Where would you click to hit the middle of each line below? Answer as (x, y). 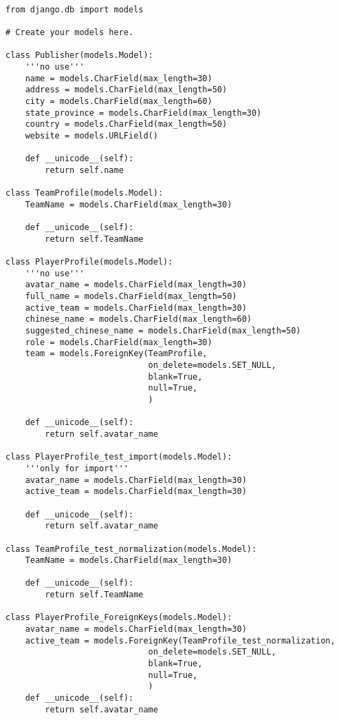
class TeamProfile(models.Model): (85, 193)
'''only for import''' (77, 468)
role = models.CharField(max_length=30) (119, 342)
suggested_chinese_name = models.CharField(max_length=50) (163, 331)
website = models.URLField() (91, 135)
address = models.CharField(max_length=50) (126, 90)
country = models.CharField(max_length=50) (126, 124)
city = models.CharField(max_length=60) (119, 101)
